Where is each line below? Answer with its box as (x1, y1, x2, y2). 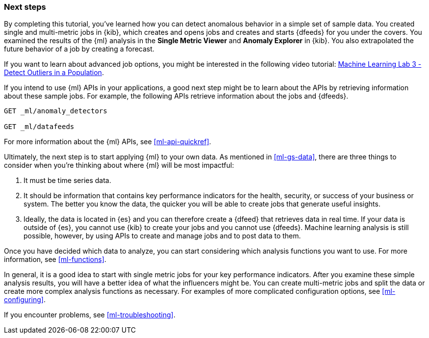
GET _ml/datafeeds (4, 123, 75, 131)
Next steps (4, 2, 46, 12)
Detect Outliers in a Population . (4, 68, 104, 77)
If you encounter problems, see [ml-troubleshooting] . (4, 311, 176, 319)
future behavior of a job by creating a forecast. (4, 45, 154, 53)
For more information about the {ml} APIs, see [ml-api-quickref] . (4, 137, 211, 146)
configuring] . (4, 295, 46, 304)
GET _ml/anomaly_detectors (4, 107, 107, 115)
